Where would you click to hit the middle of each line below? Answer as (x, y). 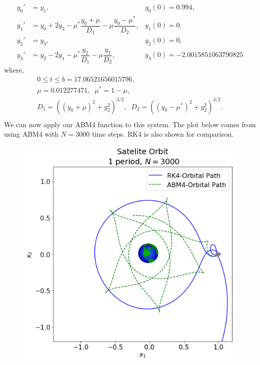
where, (14, 70)
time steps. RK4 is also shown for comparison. (163, 134)
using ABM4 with (31, 134)
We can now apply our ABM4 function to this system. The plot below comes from (130, 124)
